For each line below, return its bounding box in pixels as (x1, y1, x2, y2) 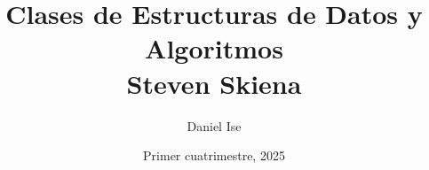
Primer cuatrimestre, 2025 (143, 146, 285, 165)
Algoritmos (145, 30, 283, 66)
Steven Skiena (126, 65, 302, 101)
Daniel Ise (187, 116, 242, 135)
